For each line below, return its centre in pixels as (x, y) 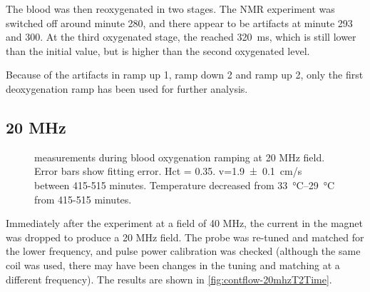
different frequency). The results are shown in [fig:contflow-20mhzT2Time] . (169, 279)
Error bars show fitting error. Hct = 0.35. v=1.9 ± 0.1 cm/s (168, 171)
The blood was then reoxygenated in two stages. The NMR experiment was (170, 9)
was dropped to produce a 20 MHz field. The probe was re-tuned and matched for (185, 237)
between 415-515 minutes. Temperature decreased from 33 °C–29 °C (185, 185)
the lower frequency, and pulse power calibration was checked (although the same (183, 251)
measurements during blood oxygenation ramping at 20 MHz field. (180, 157)
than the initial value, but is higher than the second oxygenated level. (158, 50)
